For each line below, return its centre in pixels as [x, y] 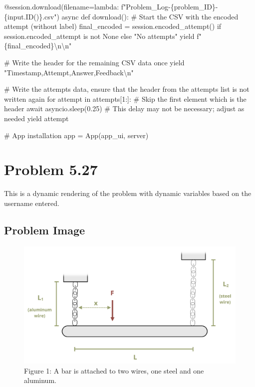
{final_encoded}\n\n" [38, 46]
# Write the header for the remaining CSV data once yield [94, 62]
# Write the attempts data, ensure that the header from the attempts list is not [127, 89]
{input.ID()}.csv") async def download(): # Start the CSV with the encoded [121, 16]
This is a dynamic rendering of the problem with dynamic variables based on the [128, 193]
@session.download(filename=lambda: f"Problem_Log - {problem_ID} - [111, 6]
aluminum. [40, 380]
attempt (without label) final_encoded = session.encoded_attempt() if [113, 26]
